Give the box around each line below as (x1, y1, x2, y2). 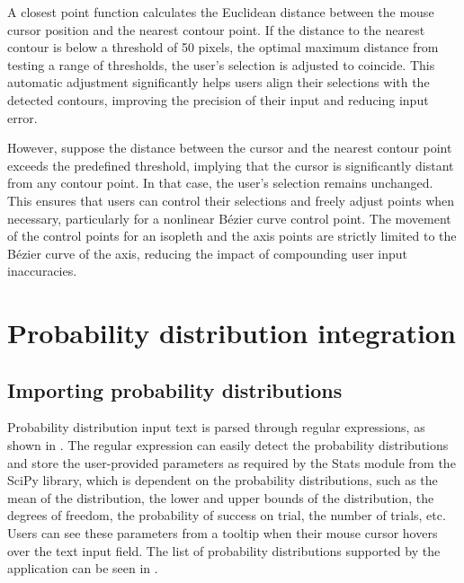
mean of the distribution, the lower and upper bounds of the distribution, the (7, 488, 434, 507)
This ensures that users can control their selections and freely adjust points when (7, 190, 455, 209)
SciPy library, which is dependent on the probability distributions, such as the (7, 471, 438, 490)
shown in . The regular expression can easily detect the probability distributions (7, 436, 449, 455)
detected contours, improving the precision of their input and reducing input (7, 90, 429, 109)
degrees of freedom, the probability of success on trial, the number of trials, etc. (7, 506, 446, 525)
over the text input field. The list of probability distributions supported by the (7, 541, 441, 560)
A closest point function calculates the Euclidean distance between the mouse (7, 3, 434, 21)
